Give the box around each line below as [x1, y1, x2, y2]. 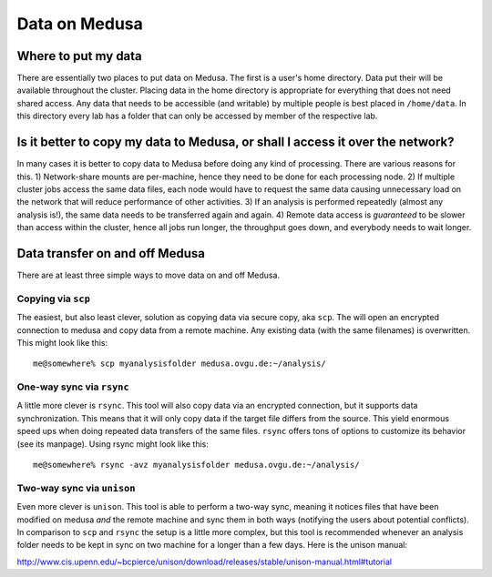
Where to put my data [16, 48, 143, 64]
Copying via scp [16, 292, 91, 305]
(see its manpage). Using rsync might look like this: [16, 438, 210, 450]
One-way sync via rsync [16, 380, 129, 393]
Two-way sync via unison [16, 481, 136, 494]
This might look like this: [16, 337, 108, 348]
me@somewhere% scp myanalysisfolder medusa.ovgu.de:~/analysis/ [33, 359, 327, 369]
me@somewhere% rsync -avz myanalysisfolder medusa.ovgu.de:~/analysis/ [33, 460, 360, 471]
